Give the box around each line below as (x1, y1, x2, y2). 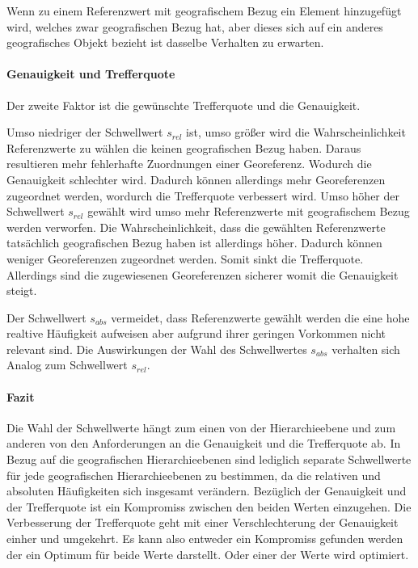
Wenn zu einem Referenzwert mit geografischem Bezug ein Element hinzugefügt (6, 2, 402, 19)
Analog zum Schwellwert (6, 356, 128, 373)
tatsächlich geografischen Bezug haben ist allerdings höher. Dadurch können (6, 234, 382, 251)
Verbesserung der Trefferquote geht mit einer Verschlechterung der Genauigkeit (6, 514, 399, 531)
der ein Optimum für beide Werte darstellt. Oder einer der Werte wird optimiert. (6, 545, 409, 562)
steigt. (6, 282, 37, 299)
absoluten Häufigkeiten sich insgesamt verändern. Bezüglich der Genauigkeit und (6, 482, 407, 499)
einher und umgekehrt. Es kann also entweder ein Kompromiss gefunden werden (6, 530, 403, 547)
